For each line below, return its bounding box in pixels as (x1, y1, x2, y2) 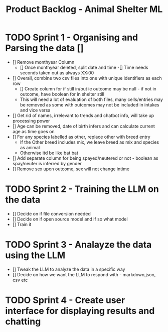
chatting (5, 316, 41, 327)
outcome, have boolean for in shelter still (20, 91, 104, 97)
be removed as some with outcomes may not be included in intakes (20, 101, 159, 107)
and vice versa (20, 107, 51, 113)
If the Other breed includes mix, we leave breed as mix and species (20, 139, 159, 145)
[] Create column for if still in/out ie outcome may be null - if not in (20, 85, 156, 91)
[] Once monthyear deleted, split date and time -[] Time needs (20, 64, 148, 70)
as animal (20, 144, 40, 150)
